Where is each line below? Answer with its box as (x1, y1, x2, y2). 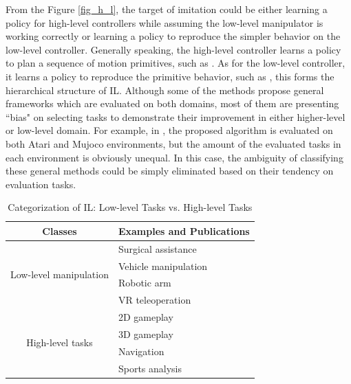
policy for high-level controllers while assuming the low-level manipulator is (6, 15, 323, 30)
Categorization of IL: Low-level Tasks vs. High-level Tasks (8, 200, 253, 214)
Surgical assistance (118, 241, 197, 256)
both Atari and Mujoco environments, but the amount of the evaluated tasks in (6, 136, 341, 150)
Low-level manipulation (10, 267, 109, 282)
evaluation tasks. (6, 177, 76, 191)
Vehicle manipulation (118, 258, 208, 273)
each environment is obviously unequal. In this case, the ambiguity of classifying (6, 150, 343, 164)
